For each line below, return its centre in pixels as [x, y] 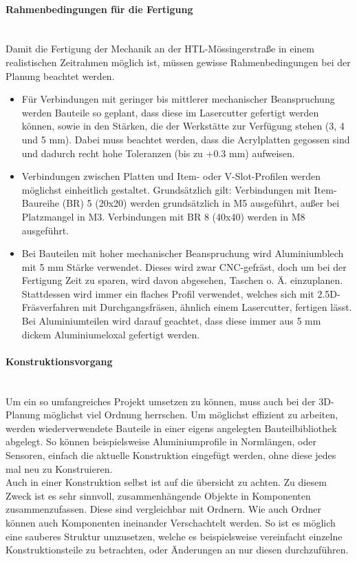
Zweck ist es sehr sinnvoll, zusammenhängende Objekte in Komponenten [158, 495]
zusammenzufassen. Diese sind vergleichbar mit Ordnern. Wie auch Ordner [163, 509]
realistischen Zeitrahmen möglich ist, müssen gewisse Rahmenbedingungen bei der [178, 62]
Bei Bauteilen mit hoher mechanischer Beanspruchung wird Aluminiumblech [183, 253]
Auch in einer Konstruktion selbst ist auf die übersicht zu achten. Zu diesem [166, 482]
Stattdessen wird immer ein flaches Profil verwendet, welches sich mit [168, 293]
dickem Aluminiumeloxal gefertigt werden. [111, 334]
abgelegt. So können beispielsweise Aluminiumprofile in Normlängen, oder [161, 441]
